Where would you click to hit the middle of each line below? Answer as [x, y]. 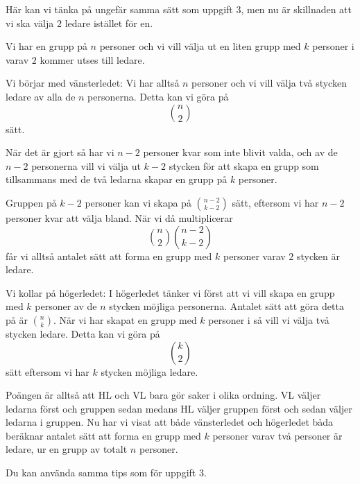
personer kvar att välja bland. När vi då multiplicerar [119, 217]
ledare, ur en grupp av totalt [67, 449]
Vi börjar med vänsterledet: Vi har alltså [93, 83]
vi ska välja [30, 23]
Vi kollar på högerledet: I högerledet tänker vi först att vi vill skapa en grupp [170, 292]
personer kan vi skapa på [138, 202]
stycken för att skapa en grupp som [244, 165]
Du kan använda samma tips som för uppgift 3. [106, 473]
